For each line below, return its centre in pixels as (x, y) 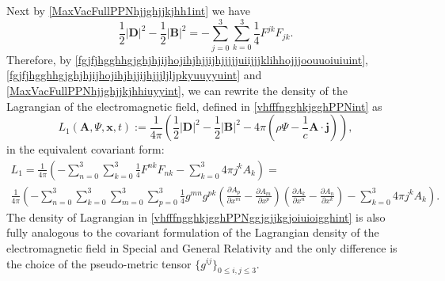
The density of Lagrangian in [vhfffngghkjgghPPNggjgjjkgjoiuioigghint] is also (196, 216)
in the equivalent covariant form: (86, 149)
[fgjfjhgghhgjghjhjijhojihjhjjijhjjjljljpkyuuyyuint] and (134, 75)
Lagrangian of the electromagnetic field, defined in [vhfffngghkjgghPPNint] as (194, 106)
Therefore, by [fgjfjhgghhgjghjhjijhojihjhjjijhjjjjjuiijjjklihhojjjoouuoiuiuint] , (187, 59)
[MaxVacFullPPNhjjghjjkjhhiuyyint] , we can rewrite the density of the (177, 90)
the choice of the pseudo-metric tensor (99, 263)
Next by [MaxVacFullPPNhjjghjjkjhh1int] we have (128, 10)
